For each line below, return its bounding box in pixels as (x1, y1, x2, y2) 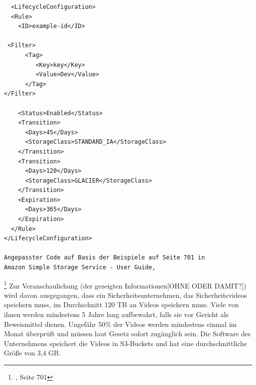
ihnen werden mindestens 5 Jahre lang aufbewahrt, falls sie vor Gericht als (4, 309, 229, 320)
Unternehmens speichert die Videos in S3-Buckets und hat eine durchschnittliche (4, 338, 247, 348)
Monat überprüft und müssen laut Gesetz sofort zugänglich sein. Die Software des (4, 328, 251, 339)
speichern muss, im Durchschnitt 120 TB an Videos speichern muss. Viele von (4, 299, 239, 310)
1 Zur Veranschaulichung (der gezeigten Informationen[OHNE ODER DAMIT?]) (4, 279, 247, 290)
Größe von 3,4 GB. (4, 348, 61, 358)
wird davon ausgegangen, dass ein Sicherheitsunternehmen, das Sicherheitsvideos (4, 289, 247, 300)
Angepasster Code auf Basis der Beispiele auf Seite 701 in (4, 254, 205, 261)
